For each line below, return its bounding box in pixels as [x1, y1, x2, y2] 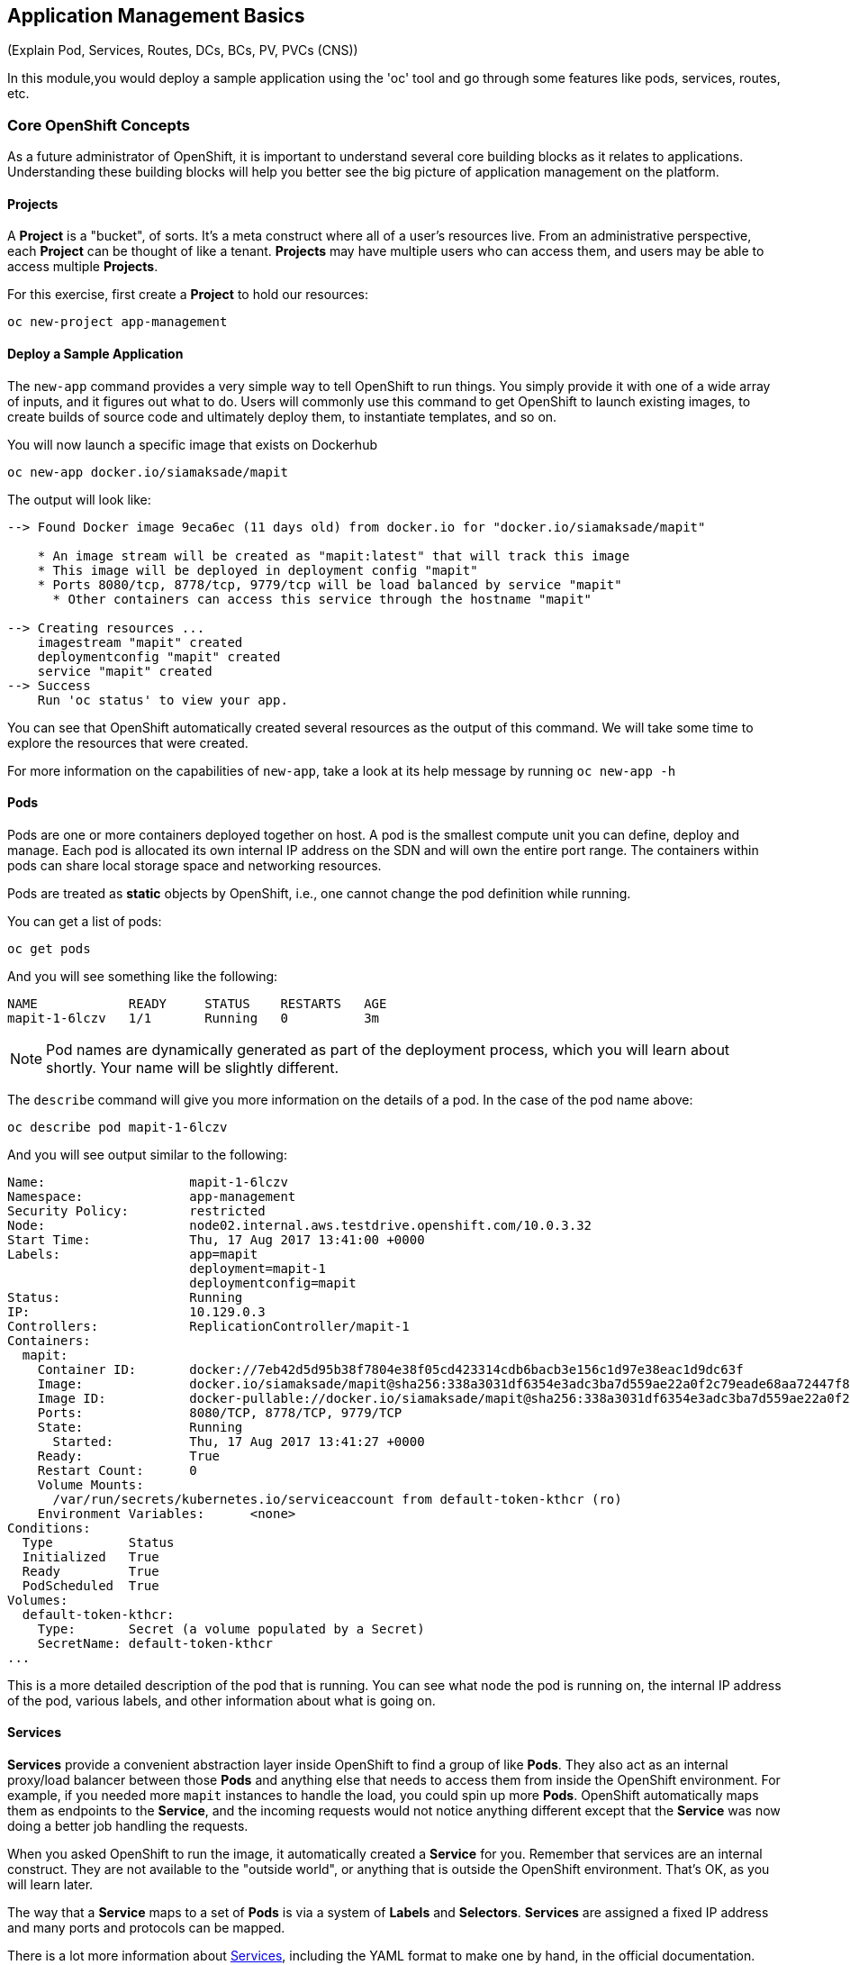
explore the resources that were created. [7, 734, 249, 751]
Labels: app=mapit [7, 1246, 258, 1261]
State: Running [37, 1419, 243, 1434]
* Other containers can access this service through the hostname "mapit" [52, 591, 592, 606]
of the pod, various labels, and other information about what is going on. [7, 1692, 436, 1708]
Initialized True [22, 1549, 159, 1564]
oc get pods [7, 941, 91, 956]
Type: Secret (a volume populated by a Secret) [37, 1621, 425, 1636]
